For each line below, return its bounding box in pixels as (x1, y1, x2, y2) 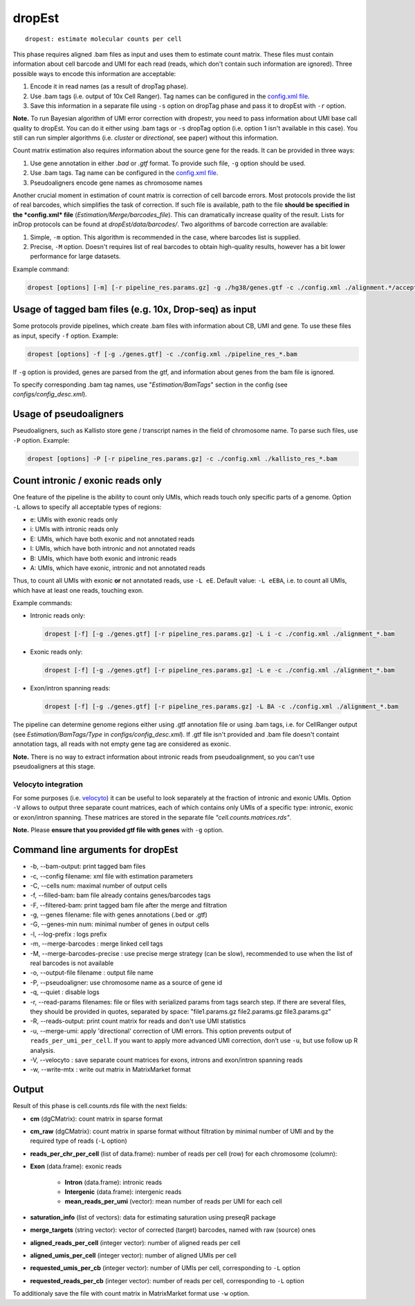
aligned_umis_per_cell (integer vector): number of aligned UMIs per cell (30, 1251, 237, 1259)
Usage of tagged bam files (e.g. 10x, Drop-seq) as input (12, 304, 257, 315)
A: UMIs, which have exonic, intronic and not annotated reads (30, 564, 205, 572)
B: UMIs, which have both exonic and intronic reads (30, 554, 177, 562)
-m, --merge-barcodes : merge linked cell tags (30, 939, 163, 948)
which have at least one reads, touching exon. (12, 586, 145, 594)
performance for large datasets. (30, 252, 121, 261)
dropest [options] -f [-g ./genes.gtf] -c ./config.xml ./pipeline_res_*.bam (27, 350, 297, 358)
